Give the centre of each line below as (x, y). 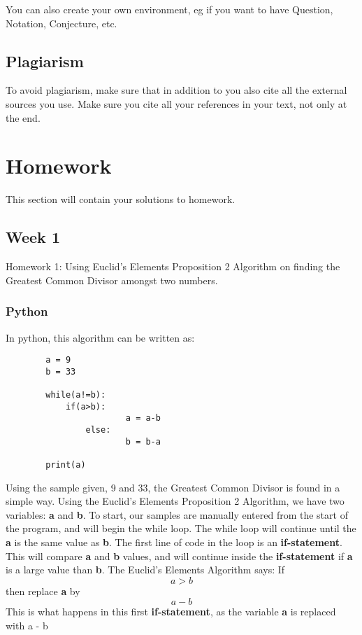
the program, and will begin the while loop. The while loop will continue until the (181, 528)
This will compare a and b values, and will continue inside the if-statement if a (179, 556)
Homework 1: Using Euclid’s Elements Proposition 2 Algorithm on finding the (173, 266)
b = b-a (143, 441)
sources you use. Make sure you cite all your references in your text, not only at (176, 103)
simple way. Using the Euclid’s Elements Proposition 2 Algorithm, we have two (175, 501)
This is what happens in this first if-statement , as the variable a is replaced (171, 612)
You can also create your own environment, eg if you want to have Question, (169, 9)
